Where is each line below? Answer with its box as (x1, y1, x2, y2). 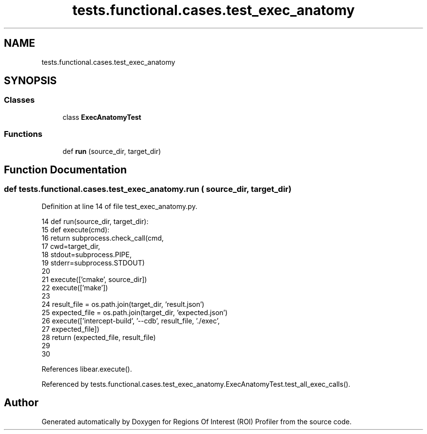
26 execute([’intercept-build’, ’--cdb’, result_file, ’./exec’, (41, 316, 220, 325)
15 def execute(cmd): (41, 225, 110, 234)
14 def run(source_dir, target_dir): (41, 217, 149, 226)
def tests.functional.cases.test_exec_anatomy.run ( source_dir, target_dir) (4, 184, 291, 194)
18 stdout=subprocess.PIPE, (41, 250, 132, 259)
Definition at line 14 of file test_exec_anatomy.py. (41, 202, 197, 210)
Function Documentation (4, 163, 127, 176)
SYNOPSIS (4, 75, 57, 87)
